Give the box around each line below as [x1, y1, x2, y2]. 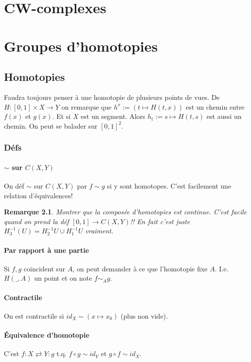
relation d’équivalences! [4, 190, 73, 200]
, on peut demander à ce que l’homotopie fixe [72, 263, 208, 273]
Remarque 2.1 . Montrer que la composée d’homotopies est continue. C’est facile [4, 207, 247, 217]
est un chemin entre [185, 101, 245, 112]
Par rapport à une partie [4, 245, 89, 255]
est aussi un [206, 111, 242, 121]
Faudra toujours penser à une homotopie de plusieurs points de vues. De [4, 92, 220, 102]
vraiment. [85, 226, 114, 236]
